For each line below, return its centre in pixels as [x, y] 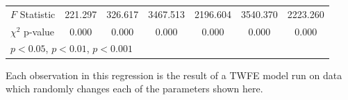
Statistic [38, 14]
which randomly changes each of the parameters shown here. [134, 89]
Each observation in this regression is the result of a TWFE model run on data [174, 75]
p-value [39, 31]
